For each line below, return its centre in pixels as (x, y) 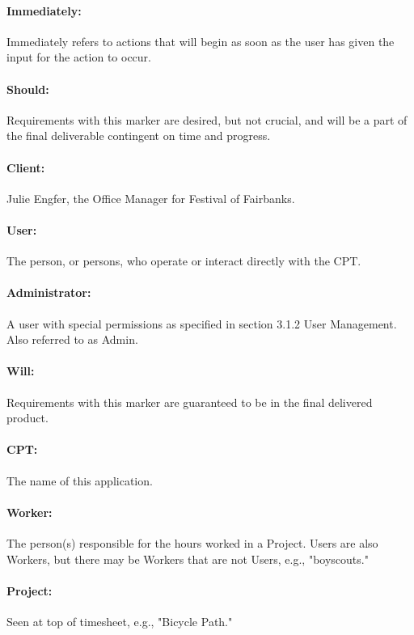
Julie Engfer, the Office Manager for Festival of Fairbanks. (151, 198)
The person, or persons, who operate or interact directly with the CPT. (184, 261)
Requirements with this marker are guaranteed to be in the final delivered (190, 402)
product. (27, 418)
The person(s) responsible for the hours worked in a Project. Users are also (192, 542)
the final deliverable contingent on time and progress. (139, 135)
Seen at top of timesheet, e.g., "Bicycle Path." (120, 621)
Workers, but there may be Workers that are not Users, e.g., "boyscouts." (188, 559)
